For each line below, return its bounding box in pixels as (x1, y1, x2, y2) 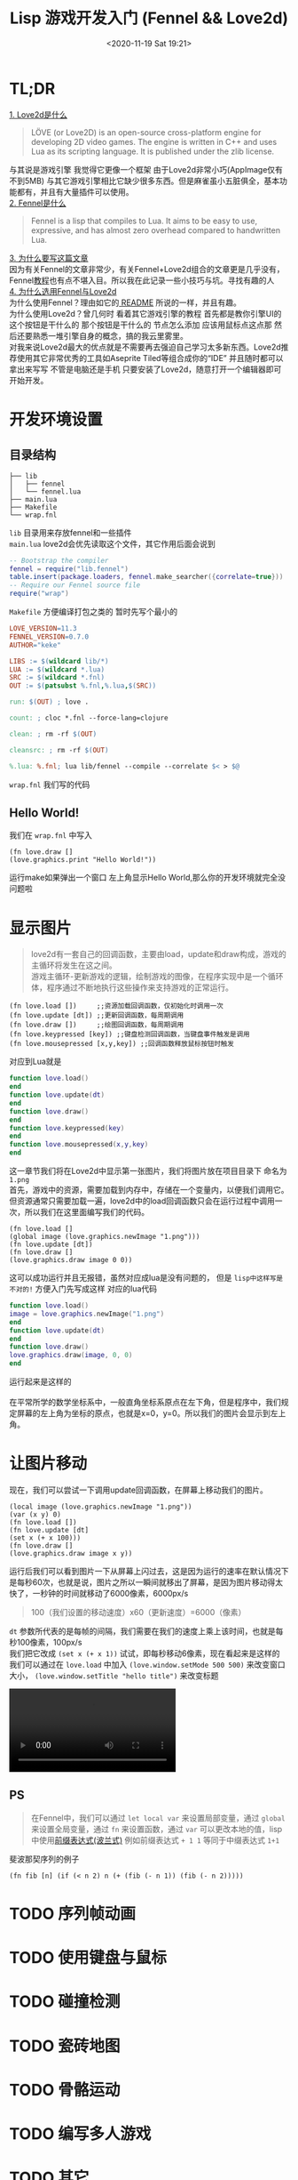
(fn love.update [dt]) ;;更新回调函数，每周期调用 (9, 1011, 184, 1020)
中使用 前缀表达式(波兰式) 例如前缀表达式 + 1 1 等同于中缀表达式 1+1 (30, 1834, 280, 1846)
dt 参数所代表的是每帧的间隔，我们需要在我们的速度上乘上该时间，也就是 (9, 1626, 277, 1637)
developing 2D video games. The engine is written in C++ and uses (30, 136, 278, 147)
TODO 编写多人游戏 (9, 2123, 152, 2144)
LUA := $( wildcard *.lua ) (9, 664, 105, 674)
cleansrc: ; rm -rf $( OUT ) (9, 745, 109, 754)
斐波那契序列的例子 (9, 1854, 80, 1864)
